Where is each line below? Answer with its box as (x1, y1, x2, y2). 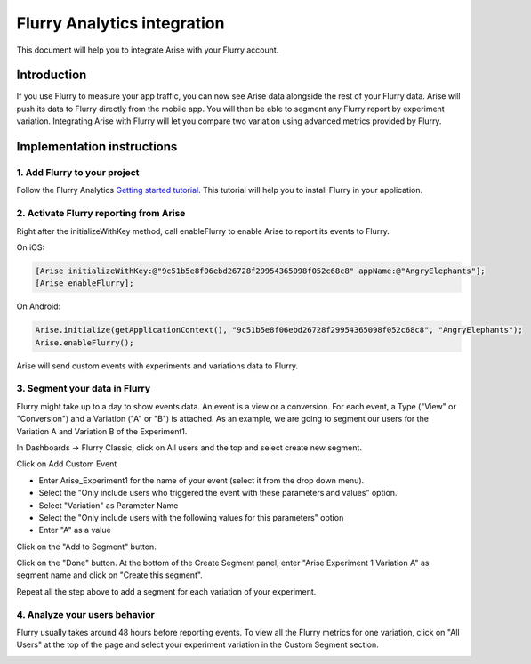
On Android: (16, 301, 61, 312)
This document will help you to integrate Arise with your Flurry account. (16, 45, 279, 55)
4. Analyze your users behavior (16, 608, 155, 620)
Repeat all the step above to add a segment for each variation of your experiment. (16, 586, 317, 596)
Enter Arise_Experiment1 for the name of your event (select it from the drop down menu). (38, 474, 365, 485)
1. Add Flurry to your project (16, 166, 140, 179)
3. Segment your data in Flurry (16, 383, 151, 395)
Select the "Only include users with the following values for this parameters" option (38, 512, 344, 522)
